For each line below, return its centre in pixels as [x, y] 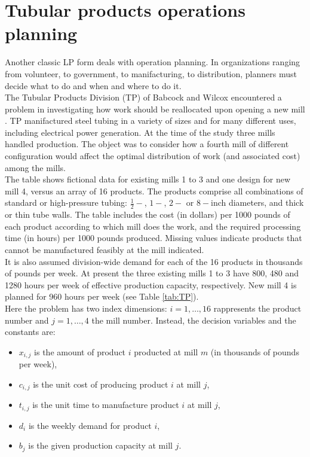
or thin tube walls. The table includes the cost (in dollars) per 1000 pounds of [148, 214]
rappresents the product [257, 308]
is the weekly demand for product [90, 425]
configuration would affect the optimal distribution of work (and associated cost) [153, 156]
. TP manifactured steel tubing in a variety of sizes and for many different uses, [151, 121]
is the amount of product [80, 351]
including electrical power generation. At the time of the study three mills [140, 132]
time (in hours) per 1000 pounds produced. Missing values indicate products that [154, 238]
